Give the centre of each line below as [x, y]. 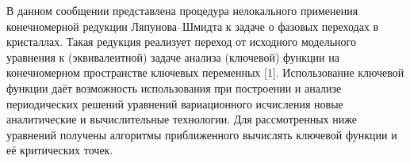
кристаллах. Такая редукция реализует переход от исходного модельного [181, 42]
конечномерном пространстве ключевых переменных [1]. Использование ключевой [205, 72]
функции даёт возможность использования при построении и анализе [174, 87]
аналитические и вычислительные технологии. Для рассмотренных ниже [182, 119]
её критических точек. [60, 150]
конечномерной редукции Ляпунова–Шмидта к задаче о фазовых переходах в [193, 26]
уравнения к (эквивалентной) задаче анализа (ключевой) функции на [173, 57]
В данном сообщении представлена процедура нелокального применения [182, 10]
